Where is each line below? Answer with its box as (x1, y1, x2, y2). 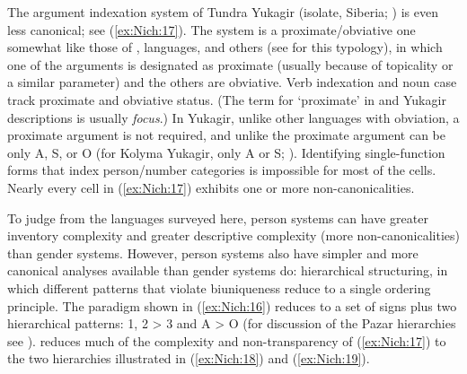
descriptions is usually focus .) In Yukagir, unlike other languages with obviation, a (7, 108, 460, 126)
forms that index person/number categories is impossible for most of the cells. (7, 161, 436, 179)
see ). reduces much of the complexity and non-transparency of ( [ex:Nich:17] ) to (7, 331, 446, 350)
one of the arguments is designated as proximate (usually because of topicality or (7, 55, 454, 74)
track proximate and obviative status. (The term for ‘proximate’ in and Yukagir (7, 90, 446, 109)
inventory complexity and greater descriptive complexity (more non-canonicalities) (7, 226, 460, 245)
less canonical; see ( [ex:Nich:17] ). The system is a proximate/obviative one (7, 20, 416, 39)
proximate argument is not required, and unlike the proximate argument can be (7, 126, 445, 144)
